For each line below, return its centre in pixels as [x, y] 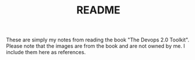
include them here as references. [46, 52]
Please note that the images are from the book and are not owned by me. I [96, 46]
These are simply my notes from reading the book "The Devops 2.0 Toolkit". [98, 40]
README [98, 10]
